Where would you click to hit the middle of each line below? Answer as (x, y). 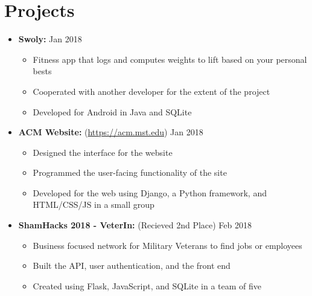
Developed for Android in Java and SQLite (112, 111)
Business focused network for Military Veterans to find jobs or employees (167, 245)
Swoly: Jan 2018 (50, 39)
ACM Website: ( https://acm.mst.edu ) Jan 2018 (111, 132)
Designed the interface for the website (103, 152)
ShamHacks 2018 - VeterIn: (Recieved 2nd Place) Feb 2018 (135, 225)
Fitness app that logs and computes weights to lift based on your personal (170, 59)
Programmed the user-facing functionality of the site (130, 172)
